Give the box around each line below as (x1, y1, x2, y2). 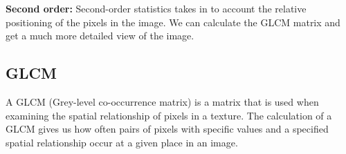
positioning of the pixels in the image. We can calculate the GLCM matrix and (6, 15, 340, 29)
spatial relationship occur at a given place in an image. (6, 135, 238, 149)
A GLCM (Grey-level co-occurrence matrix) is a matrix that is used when (6, 94, 319, 108)
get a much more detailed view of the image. (6, 28, 194, 43)
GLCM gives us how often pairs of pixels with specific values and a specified (6, 122, 329, 136)
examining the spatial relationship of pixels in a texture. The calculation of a (6, 108, 332, 122)
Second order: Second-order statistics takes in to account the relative (6, 1, 307, 15)
